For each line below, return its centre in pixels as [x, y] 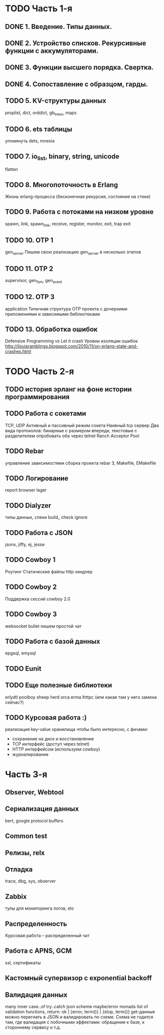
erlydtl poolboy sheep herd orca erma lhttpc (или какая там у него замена [81, 697]
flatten [12, 169]
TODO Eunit [23, 669]
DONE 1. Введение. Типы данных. [59, 27]
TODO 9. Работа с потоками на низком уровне [80, 212]
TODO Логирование [37, 479]
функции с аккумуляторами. [52, 51]
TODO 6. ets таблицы [39, 129]
